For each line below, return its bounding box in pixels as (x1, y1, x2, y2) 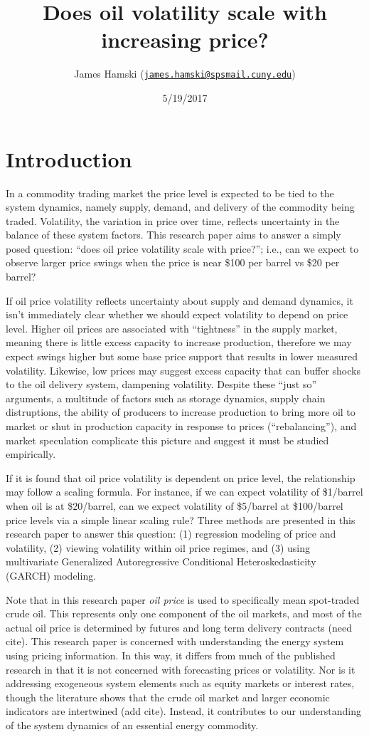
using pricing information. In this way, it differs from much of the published (6, 647, 336, 662)
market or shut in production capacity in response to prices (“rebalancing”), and (6, 419, 357, 433)
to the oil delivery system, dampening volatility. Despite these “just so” (6, 377, 317, 392)
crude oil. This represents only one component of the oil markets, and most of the (6, 606, 362, 621)
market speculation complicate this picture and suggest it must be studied (6, 432, 329, 447)
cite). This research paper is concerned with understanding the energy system (6, 634, 344, 649)
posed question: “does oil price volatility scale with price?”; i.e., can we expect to (6, 241, 359, 256)
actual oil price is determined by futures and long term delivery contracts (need (6, 620, 352, 634)
